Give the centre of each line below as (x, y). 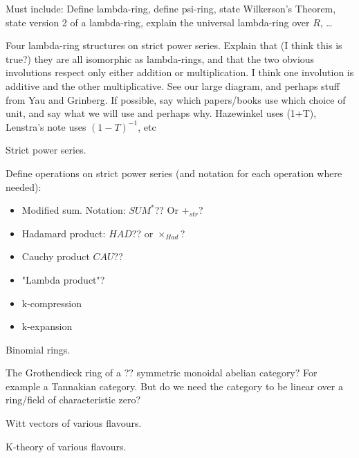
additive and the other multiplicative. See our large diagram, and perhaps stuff (173, 85)
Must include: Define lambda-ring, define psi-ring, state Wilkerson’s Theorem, (171, 8)
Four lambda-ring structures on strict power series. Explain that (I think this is (174, 45)
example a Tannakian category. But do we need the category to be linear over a (174, 386)
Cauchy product (56, 256)
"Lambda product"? (63, 279)
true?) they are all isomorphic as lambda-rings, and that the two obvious (160, 58)
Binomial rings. (38, 349)
